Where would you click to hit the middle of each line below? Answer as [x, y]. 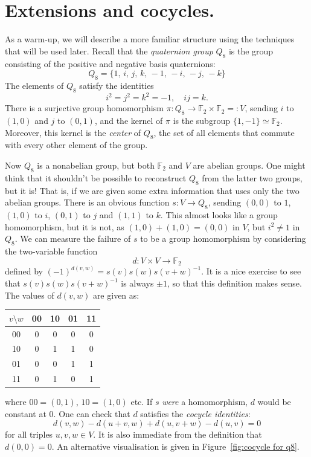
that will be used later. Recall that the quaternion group [109, 50]
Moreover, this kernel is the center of [73, 132]
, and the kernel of [129, 120]
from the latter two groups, [252, 177]
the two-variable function [51, 251]
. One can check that [92, 413]
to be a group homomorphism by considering [223, 238]
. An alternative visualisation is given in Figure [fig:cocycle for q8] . [175, 446]
